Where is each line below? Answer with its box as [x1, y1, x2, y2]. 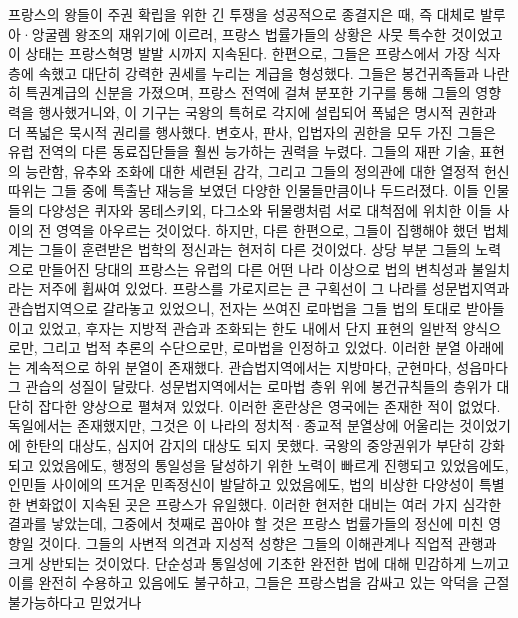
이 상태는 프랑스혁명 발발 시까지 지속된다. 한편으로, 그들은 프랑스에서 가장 [8, 43, 470, 64]
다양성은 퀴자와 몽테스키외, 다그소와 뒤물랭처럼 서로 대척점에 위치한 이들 [38, 199, 492, 220]
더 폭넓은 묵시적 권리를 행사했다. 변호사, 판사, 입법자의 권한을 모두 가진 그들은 [8, 121, 496, 142]
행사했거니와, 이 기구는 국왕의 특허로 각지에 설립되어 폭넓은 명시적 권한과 [38, 101, 497, 122]
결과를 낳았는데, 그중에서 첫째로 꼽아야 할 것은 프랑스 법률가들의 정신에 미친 [8, 513, 484, 534]
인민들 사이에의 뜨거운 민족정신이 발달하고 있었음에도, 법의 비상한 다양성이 [8, 474, 475, 495]
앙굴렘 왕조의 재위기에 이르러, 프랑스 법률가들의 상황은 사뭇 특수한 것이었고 [31, 23, 503, 44]
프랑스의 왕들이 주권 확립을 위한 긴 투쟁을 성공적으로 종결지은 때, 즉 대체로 [8, 4, 476, 24]
